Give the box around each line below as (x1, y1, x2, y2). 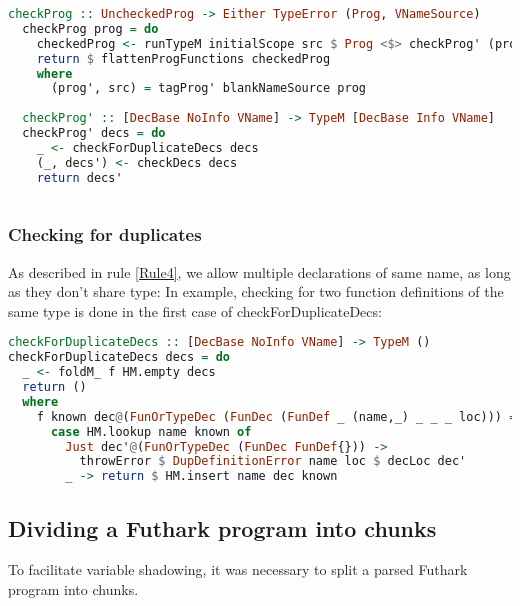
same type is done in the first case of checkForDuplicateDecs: (8, 300, 382, 321)
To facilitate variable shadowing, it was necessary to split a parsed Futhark (8, 559, 468, 580)
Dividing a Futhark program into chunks (8, 512, 437, 543)
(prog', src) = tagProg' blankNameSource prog (50, 81, 366, 96)
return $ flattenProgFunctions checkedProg (36, 51, 331, 66)
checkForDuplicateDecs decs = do (8, 350, 230, 365)
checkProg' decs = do (22, 126, 166, 140)
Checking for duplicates (8, 222, 202, 247)
